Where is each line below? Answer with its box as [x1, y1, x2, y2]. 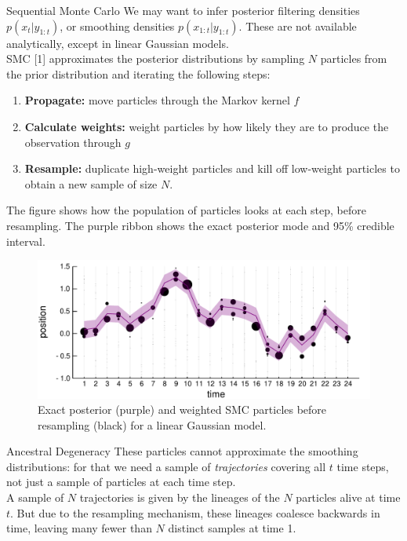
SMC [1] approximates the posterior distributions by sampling [6, 50, 305, 67]
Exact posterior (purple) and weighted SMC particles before [38, 401, 327, 418]
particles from [320, 50, 387, 67]
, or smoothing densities [60, 17, 175, 34]
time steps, [336, 458, 389, 474]
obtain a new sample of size [24, 175, 158, 192]
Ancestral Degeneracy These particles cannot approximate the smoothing [6, 443, 358, 459]
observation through [24, 133, 122, 150]
